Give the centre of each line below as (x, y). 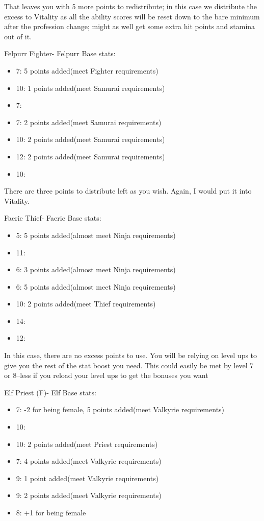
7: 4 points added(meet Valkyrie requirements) (89, 461)
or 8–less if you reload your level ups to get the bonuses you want (106, 375)
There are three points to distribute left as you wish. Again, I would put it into (128, 191)
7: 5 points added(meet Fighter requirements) (87, 70)
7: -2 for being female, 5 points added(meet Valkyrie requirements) (120, 409)
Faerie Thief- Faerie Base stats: (53, 218)
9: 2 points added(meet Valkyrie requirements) (89, 495)
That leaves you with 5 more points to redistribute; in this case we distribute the (131, 6)
